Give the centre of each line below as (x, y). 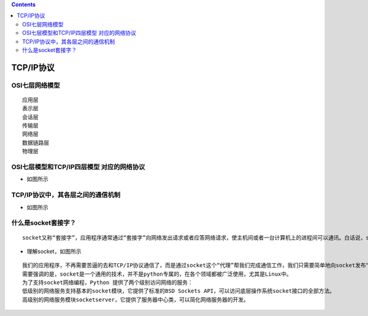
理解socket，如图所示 (54, 251)
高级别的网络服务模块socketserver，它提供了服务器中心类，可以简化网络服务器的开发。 (136, 299)
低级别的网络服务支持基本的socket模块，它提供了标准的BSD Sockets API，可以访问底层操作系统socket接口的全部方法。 (179, 291)
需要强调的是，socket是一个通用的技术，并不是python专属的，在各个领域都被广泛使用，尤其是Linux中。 (157, 274)
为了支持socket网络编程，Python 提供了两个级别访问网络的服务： (108, 283)
